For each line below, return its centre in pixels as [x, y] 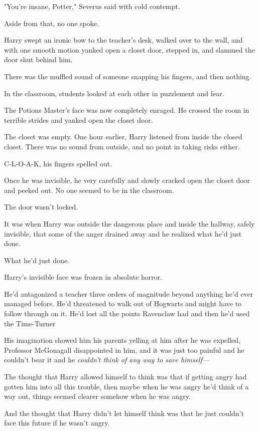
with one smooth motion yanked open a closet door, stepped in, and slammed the [129, 49]
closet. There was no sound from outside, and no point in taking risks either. [122, 146]
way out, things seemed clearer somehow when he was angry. [97, 396]
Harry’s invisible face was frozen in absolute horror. [83, 277]
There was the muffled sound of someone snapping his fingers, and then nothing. [128, 76]
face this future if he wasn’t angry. [57, 423]
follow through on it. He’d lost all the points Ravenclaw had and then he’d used [127, 313]
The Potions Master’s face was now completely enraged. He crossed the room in [127, 110]
